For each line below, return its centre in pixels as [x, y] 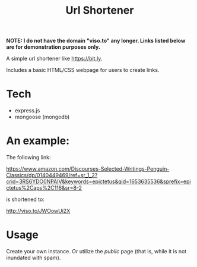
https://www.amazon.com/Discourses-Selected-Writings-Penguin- [88, 169]
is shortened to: [25, 199]
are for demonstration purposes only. [53, 47]
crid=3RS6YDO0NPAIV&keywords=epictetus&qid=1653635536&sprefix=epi [99, 181]
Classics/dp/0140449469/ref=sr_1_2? [52, 175]
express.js [27, 111]
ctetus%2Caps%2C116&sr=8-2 [44, 188]
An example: [38, 141]
